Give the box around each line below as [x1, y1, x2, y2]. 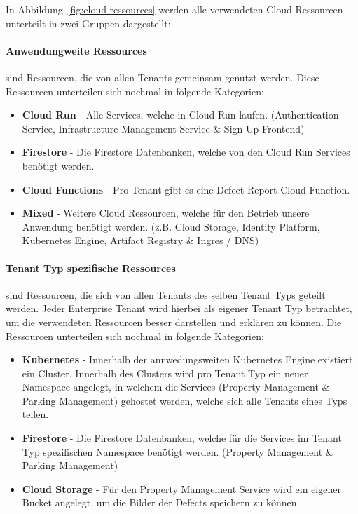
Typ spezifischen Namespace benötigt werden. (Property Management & [22, 444, 333, 459]
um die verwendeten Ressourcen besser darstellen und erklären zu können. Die [6, 314, 342, 329]
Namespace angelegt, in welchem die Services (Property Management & [22, 379, 330, 394]
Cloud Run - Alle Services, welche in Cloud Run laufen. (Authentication [22, 107, 339, 122]
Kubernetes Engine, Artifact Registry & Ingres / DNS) [22, 233, 259, 248]
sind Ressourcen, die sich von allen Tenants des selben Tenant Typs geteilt [6, 287, 326, 302]
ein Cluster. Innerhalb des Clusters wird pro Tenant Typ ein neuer [22, 365, 308, 380]
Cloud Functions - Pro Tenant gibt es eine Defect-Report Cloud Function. [22, 182, 350, 196]
